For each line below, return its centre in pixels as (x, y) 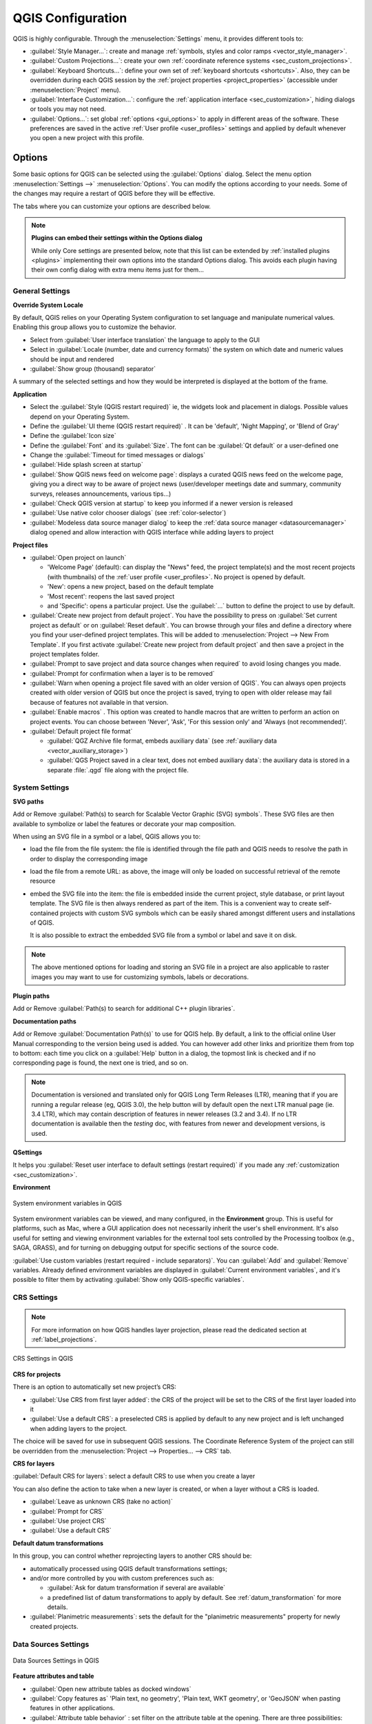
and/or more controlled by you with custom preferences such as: (122, 1578)
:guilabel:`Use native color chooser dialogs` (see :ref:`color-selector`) (128, 513)
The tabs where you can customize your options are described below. (112, 206)
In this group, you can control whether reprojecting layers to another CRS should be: (132, 1556)
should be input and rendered (72, 359)
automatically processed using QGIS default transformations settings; (128, 1568)
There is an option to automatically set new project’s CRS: (95, 1387)
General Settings (41, 291)
